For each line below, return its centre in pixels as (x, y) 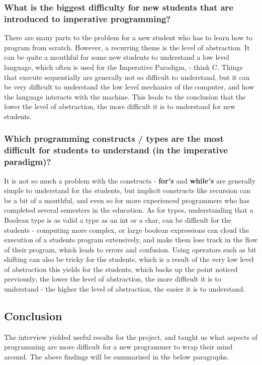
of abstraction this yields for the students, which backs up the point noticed (121, 269)
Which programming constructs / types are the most (114, 139)
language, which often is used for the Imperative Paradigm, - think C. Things (123, 67)
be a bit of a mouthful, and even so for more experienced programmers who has (127, 200)
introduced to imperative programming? (88, 18)
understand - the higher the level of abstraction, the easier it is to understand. (125, 289)
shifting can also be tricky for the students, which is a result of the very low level (129, 259)
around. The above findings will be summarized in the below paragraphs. (117, 357)
